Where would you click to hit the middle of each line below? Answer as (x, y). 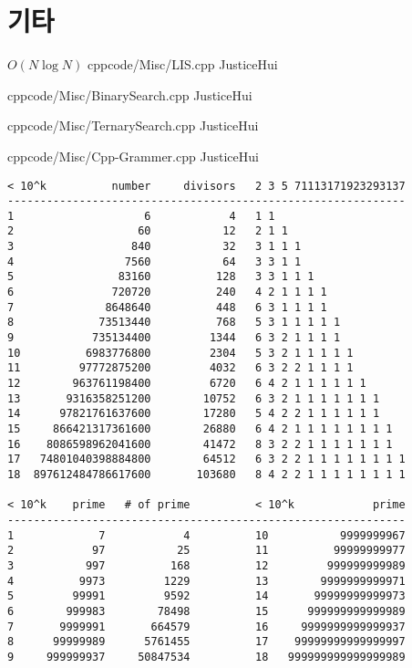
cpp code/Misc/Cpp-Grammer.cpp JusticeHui (133, 156)
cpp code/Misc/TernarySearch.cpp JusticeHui (133, 125)
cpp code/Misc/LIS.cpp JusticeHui (182, 64)
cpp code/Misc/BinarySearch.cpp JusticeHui (130, 94)
